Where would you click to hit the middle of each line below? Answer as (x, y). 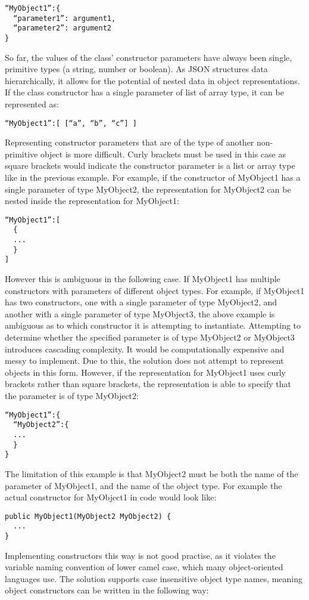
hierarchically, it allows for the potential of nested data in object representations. (152, 80)
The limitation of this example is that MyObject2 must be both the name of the (152, 473)
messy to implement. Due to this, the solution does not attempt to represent (144, 361)
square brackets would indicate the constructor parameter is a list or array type (150, 166)
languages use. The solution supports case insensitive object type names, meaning (154, 578)
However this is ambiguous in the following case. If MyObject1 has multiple (143, 279)
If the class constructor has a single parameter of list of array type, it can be (144, 92)
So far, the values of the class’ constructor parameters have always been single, (149, 57)
